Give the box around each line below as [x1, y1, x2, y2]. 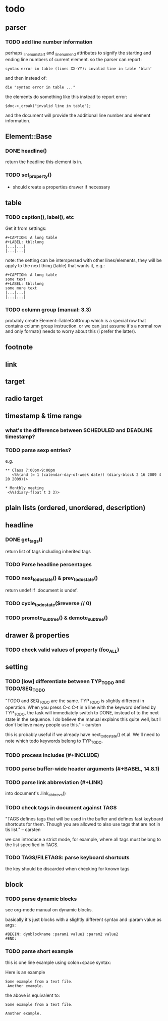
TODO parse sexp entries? [5, 447, 72, 454]
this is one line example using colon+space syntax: [5, 959, 111, 965]
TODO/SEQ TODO [5, 685, 45, 693]
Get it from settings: [5, 225, 47, 231]
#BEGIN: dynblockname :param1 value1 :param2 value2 [5, 932, 119, 937]
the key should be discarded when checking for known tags [5, 865, 130, 871]
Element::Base [5, 132, 52, 141]
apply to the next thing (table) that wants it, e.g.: [5, 262, 105, 268]
